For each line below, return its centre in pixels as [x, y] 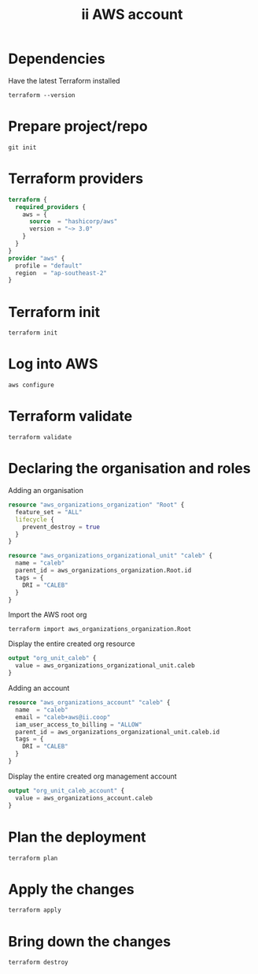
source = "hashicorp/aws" [73, 222]
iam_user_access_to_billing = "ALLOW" [79, 724]
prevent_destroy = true [61, 527]
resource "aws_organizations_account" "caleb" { [89, 703]
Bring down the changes [90, 941]
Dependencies [57, 59]
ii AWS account [132, 15]
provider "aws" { [37, 258]
